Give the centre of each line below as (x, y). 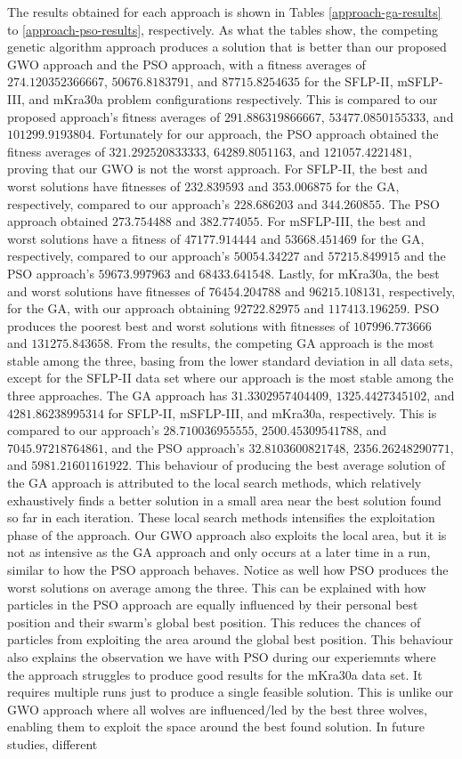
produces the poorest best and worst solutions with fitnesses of (178, 325)
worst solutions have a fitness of (94, 238)
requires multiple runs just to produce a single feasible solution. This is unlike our (231, 692)
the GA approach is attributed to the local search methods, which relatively (215, 483)
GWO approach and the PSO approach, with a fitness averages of (186, 64)
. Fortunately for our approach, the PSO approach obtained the (265, 134)
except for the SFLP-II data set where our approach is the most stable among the (231, 378)
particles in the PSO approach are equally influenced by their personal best (213, 605)
